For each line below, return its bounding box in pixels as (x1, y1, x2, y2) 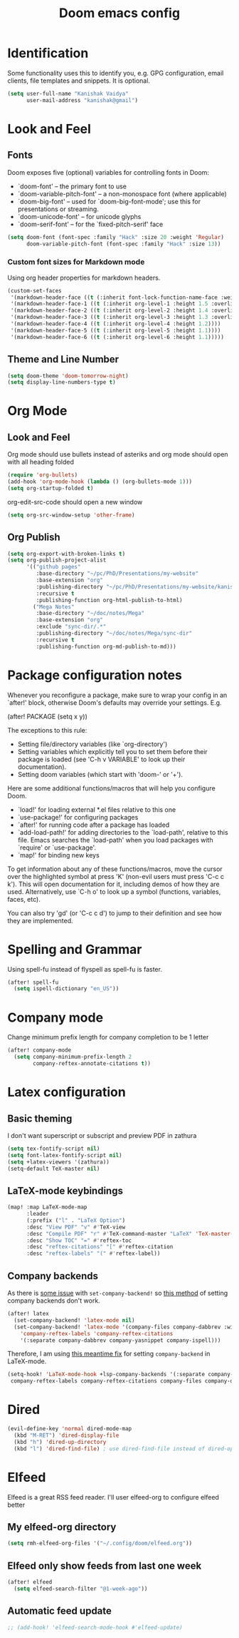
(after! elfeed (7, 1579, 53, 1586)
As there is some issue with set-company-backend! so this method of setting (7, 1289, 228, 1298)
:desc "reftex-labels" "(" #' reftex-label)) (26, 1250, 161, 1257)
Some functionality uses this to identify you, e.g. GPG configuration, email (7, 68, 224, 77)
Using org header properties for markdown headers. (7, 273, 161, 282)
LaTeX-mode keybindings (7, 1184, 123, 1196)
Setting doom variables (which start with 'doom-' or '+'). (17, 770, 184, 778)
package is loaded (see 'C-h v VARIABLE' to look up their (17, 755, 186, 763)
